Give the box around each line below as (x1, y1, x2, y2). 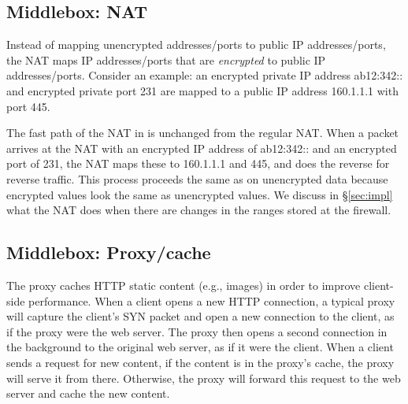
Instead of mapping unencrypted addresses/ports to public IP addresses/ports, (6, 36, 386, 53)
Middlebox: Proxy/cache (6, 240, 211, 265)
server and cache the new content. (6, 385, 170, 402)
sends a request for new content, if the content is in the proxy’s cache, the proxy (6, 354, 395, 370)
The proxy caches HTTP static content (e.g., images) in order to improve (6, 276, 361, 293)
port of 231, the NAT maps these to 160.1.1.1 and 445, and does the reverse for (6, 155, 390, 172)
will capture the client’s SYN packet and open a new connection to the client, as (6, 308, 395, 324)
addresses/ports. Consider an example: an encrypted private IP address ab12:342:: (6, 67, 403, 83)
